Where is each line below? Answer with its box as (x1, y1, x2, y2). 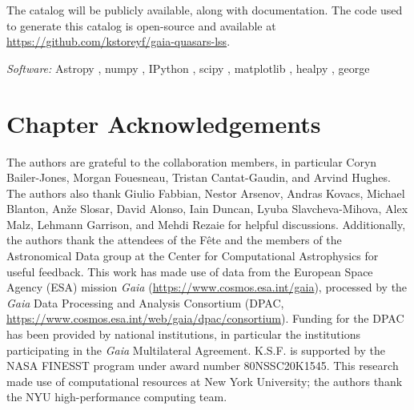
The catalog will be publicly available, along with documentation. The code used (6, 2, 403, 18)
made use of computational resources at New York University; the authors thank (6, 372, 403, 389)
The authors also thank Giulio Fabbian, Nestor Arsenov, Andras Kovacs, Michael (6, 184, 405, 201)
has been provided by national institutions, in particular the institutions (6, 326, 360, 343)
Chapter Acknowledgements (6, 107, 321, 139)
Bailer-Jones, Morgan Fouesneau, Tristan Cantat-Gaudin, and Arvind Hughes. (6, 169, 391, 186)
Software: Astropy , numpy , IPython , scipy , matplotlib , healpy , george (6, 59, 370, 76)
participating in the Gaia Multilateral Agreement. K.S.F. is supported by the (6, 341, 385, 358)
